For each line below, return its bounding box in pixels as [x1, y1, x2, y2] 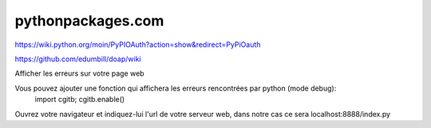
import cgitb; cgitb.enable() [34, 95, 125, 104]
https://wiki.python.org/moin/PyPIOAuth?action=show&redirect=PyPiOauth [14, 40, 261, 49]
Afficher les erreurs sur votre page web [14, 68, 144, 79]
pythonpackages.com [14, 12, 164, 29]
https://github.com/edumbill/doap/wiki [14, 54, 141, 64]
